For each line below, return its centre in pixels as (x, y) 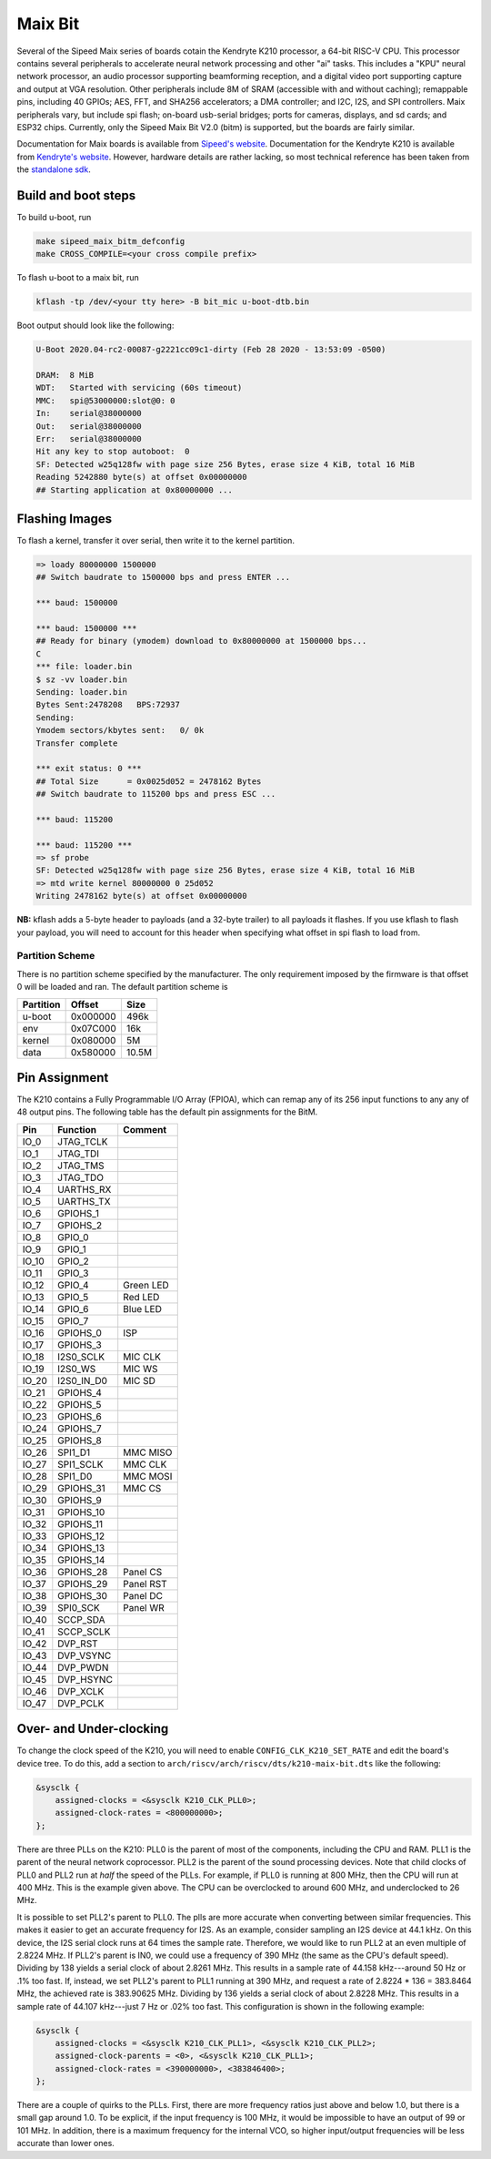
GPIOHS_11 (80, 1523)
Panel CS (143, 1572)
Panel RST (145, 1584)
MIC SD (140, 1380)
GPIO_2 (74, 1261)
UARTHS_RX (85, 1189)
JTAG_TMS (81, 1166)
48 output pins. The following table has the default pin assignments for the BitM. (167, 1112)
